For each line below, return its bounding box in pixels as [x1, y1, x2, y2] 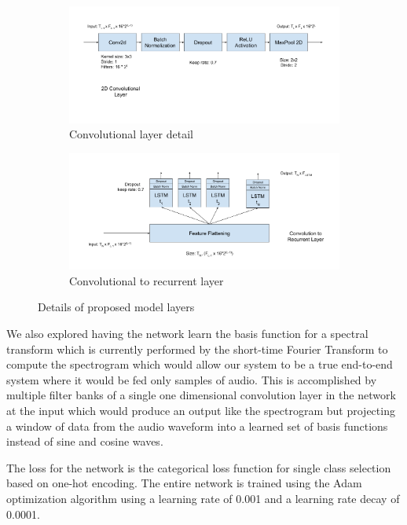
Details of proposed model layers [38, 299, 195, 315]
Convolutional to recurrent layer [69, 272, 224, 288]
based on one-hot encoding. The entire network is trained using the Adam [6, 475, 362, 491]
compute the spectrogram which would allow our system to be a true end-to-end [6, 356, 393, 373]
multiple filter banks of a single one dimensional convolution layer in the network [6, 387, 396, 403]
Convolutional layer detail [69, 126, 193, 142]
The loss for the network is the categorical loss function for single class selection [6, 459, 391, 475]
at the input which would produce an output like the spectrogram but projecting [6, 402, 395, 419]
